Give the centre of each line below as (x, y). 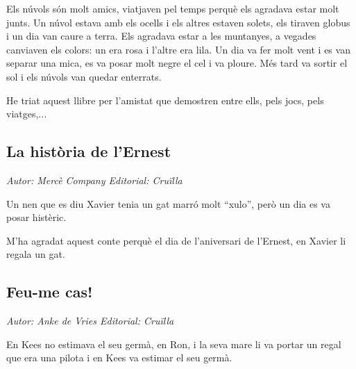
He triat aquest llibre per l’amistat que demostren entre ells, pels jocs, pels (165, 100)
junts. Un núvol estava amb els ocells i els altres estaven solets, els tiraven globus (178, 22)
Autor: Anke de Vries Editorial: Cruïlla (90, 321)
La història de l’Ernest (89, 151)
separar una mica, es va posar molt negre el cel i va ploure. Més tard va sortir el (177, 63)
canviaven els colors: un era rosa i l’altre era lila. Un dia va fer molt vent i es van (178, 49)
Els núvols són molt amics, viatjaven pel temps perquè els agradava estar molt (173, 8)
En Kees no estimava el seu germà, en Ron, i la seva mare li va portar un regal (174, 344)
